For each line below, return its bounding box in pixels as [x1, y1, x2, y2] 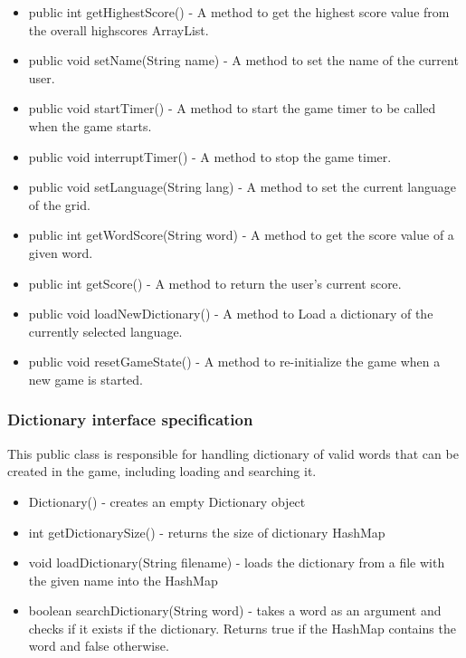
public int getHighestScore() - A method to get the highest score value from [28, 3, 450, 21]
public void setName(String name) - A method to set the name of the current [28, 51, 459, 70]
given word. [28, 243, 93, 262]
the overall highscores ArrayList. [28, 20, 209, 39]
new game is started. [28, 369, 143, 388]
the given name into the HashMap [28, 570, 218, 589]
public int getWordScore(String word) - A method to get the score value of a [28, 225, 454, 244]
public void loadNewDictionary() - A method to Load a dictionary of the [28, 304, 433, 323]
